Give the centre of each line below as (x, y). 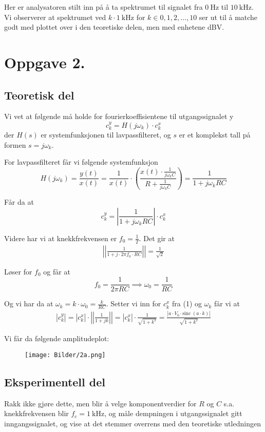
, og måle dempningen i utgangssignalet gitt (173, 413)
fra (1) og (187, 303)
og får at (57, 271)
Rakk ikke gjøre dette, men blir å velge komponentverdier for (100, 403)
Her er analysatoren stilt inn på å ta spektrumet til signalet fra (103, 7)
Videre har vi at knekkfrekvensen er (61, 238)
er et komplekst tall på (215, 135)
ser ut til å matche (228, 17)
